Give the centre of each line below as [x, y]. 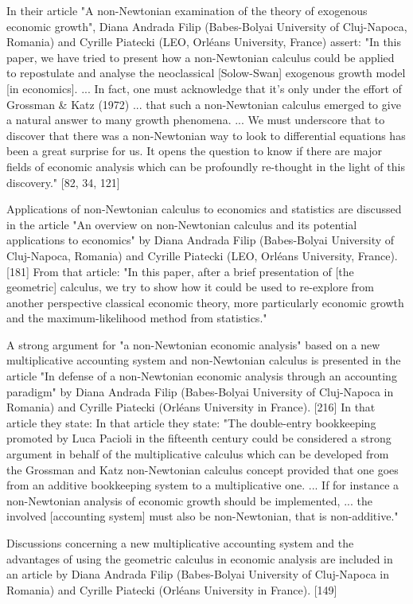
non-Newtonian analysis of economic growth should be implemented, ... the [189, 500]
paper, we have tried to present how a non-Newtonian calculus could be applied [201, 57]
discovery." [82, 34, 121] [63, 182]
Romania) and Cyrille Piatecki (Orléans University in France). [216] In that [191, 407]
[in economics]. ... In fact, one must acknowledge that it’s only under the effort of [204, 88]
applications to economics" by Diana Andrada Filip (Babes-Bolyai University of [201, 240]
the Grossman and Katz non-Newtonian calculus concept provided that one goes [203, 469]
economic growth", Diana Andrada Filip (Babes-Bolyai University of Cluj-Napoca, [207, 26]
